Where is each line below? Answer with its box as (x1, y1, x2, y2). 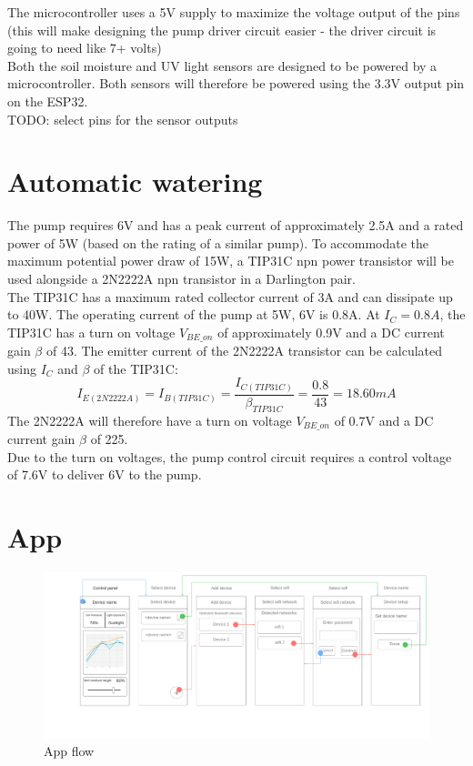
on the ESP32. (7, 91, 88, 110)
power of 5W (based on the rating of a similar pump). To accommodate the (7, 233, 429, 252)
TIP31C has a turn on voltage (7, 322, 176, 341)
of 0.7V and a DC (334, 410, 434, 429)
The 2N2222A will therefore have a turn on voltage (7, 410, 292, 429)
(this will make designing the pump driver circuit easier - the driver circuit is (7, 20, 437, 39)
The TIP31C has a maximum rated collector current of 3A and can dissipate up (7, 287, 453, 306)
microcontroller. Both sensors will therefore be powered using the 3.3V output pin (7, 74, 465, 93)
